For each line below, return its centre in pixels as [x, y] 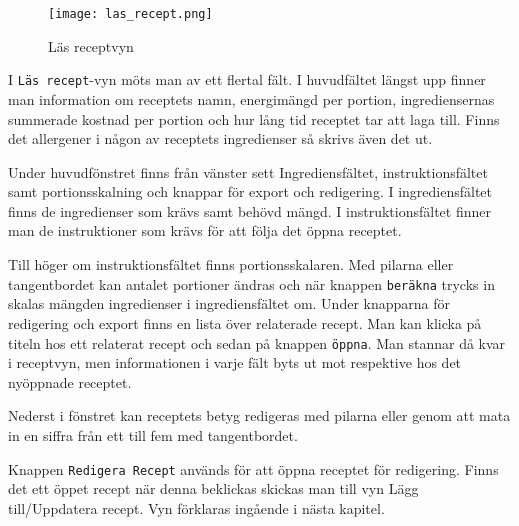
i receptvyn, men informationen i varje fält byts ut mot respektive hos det [235, 362]
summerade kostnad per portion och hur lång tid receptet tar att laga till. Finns [254, 118]
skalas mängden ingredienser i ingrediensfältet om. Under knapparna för [229, 303]
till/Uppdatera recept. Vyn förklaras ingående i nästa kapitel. [196, 507]
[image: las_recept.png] [130, 14]
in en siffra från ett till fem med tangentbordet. [153, 434]
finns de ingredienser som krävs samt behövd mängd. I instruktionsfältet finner [249, 210]
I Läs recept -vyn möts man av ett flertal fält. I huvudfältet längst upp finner [247, 79]
